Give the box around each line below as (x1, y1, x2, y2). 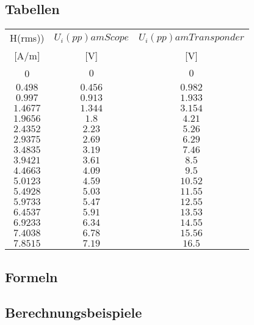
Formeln (5, 267, 58, 286)
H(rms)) (10, 31, 45, 45)
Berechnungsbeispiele (5, 303, 142, 322)
